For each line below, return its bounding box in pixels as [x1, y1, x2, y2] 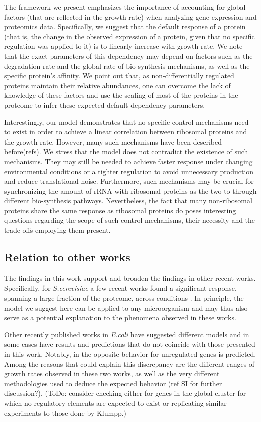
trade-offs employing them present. [4, 225, 111, 235]
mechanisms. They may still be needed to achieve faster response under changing [4, 156, 253, 166]
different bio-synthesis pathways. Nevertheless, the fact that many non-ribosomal [4, 195, 252, 206]
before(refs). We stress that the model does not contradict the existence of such [4, 146, 248, 157]
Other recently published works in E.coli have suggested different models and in [4, 329, 249, 339]
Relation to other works [4, 249, 130, 265]
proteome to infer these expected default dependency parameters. [4, 99, 205, 110]
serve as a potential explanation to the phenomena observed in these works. [4, 312, 236, 323]
